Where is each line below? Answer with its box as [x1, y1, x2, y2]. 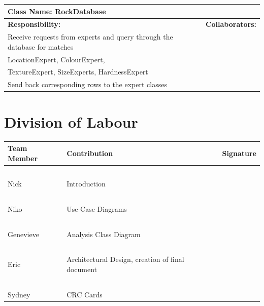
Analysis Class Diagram [67, 228, 141, 239]
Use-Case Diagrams [67, 204, 127, 214]
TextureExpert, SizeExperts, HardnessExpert [8, 66, 148, 77]
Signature [222, 147, 256, 158]
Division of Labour [4, 111, 138, 132]
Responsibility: [8, 19, 61, 29]
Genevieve [8, 228, 39, 239]
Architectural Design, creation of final [67, 254, 184, 264]
